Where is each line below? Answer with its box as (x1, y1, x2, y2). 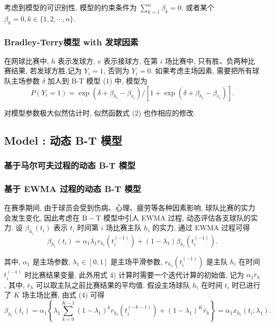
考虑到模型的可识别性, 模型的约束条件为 (4, 2, 137, 12)
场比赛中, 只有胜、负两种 (165, 55, 248, 66)
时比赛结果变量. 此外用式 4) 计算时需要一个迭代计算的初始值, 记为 (24, 269, 244, 280)
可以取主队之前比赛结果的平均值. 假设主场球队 (36, 279, 190, 290)
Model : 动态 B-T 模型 (4, 132, 122, 148)
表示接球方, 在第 (103, 55, 158, 66)
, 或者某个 (181, 2, 214, 12)
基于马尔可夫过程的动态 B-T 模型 (4, 158, 135, 171)
